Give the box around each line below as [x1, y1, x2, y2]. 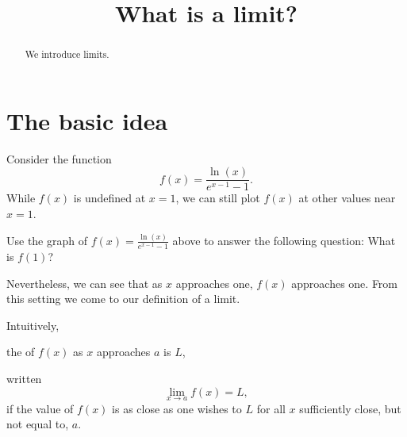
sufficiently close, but [299, 400, 401, 416]
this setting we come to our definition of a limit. [6, 290, 240, 307]
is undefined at [73, 190, 146, 206]
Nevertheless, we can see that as [6, 274, 163, 291]
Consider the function [6, 150, 112, 167]
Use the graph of [6, 232, 88, 248]
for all [256, 400, 286, 416]
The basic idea [6, 104, 168, 136]
